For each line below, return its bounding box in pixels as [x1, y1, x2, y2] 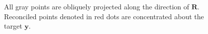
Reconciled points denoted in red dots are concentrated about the [4, 11, 204, 21]
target [4, 21, 22, 31]
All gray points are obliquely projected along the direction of [4, 1, 190, 11]
